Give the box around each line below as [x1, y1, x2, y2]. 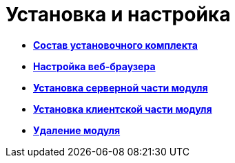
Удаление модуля [33, 124, 121, 136]
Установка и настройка [6, 3, 231, 26]
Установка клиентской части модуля [33, 102, 212, 115]
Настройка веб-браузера [33, 60, 156, 72]
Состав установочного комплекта [33, 39, 198, 51]
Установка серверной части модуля [33, 81, 208, 94]
